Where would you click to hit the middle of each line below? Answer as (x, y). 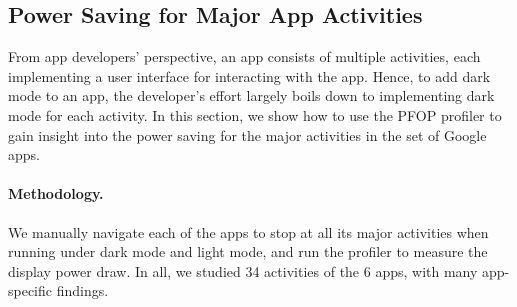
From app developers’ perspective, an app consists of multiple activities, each (244, 56)
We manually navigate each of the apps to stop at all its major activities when (248, 231)
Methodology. (56, 193)
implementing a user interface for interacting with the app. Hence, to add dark (249, 75)
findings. (82, 290)
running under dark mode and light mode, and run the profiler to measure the (248, 251)
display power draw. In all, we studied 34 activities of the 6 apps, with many (243, 270)
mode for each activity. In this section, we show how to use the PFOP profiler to (255, 114)
